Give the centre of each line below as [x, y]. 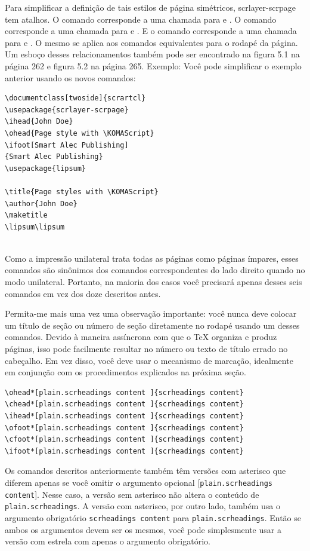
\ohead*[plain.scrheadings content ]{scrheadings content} [124, 392]
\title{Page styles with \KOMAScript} [82, 192]
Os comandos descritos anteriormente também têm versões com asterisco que [145, 471]
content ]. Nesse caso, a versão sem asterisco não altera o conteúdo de [132, 494]
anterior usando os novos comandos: [70, 77]
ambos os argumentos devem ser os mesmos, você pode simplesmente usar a [143, 529]
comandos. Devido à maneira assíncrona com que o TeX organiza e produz [141, 337]
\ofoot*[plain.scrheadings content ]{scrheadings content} [124, 428]
